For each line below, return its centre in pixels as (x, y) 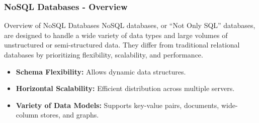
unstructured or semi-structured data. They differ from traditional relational (122, 45)
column (27, 115)
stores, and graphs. (70, 115)
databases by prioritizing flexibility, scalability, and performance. (104, 54)
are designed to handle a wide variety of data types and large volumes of (116, 35)
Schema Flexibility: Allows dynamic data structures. (101, 71)
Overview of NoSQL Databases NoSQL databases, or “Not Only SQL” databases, (130, 25)
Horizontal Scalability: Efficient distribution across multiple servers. (125, 88)
